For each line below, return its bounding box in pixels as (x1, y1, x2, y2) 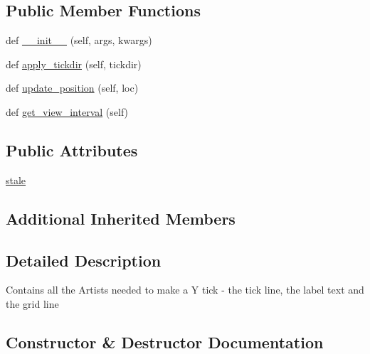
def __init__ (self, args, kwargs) (6, 33, 152, 48)
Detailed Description (6, 249, 162, 271)
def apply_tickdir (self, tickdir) (6, 56, 142, 71)
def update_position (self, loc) (6, 80, 139, 95)
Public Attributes (6, 139, 138, 161)
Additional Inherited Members (6, 207, 236, 229)
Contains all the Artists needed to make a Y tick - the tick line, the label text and (6, 282, 364, 297)
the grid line (6, 296, 59, 311)
